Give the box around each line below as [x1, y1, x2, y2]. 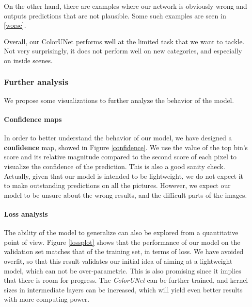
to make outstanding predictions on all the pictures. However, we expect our [4, 180, 231, 190]
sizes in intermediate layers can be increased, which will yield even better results [4, 284, 243, 294]
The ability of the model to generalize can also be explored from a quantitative [4, 227, 238, 238]
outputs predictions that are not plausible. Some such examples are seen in [4, 10, 226, 20]
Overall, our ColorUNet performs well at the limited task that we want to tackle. [4, 36, 245, 46]
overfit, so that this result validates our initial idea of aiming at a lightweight [4, 256, 233, 266]
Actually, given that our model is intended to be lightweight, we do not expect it [4, 171, 244, 181]
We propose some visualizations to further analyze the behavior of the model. [4, 95, 234, 105]
